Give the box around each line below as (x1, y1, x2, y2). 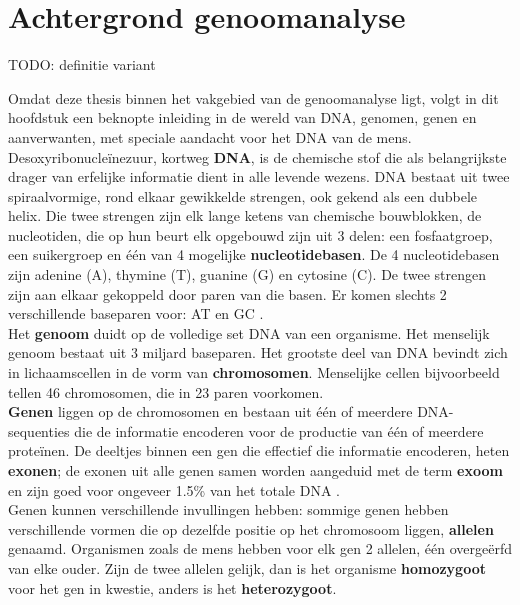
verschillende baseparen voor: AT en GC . (8, 303, 264, 324)
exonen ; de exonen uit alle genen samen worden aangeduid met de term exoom (8, 460, 503, 480)
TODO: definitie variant (8, 54, 156, 75)
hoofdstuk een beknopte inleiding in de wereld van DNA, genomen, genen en (8, 107, 477, 128)
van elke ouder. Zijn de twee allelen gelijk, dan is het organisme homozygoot (8, 557, 486, 578)
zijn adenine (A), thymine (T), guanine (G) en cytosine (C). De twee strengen (8, 264, 487, 285)
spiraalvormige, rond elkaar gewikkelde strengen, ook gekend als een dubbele (8, 185, 478, 206)
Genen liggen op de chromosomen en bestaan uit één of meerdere (8, 401, 413, 422)
